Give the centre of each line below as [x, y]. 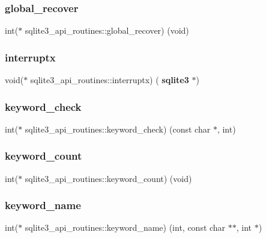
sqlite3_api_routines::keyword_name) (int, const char [125, 227]
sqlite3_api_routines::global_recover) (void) [107, 30]
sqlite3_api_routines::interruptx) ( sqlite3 [110, 80]
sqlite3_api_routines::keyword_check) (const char [118, 129]
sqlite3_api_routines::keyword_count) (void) [108, 178]
